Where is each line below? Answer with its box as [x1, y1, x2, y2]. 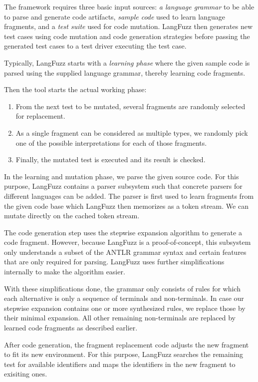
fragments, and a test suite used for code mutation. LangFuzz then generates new [4, 21, 253, 32]
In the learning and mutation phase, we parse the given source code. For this [4, 171, 239, 181]
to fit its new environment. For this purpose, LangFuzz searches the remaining [4, 349, 244, 359]
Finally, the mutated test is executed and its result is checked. [15, 154, 206, 165]
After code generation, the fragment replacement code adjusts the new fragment [4, 339, 249, 349]
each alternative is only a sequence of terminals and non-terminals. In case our [4, 293, 244, 303]
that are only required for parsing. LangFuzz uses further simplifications [4, 256, 225, 267]
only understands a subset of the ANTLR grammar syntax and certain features [4, 246, 247, 257]
